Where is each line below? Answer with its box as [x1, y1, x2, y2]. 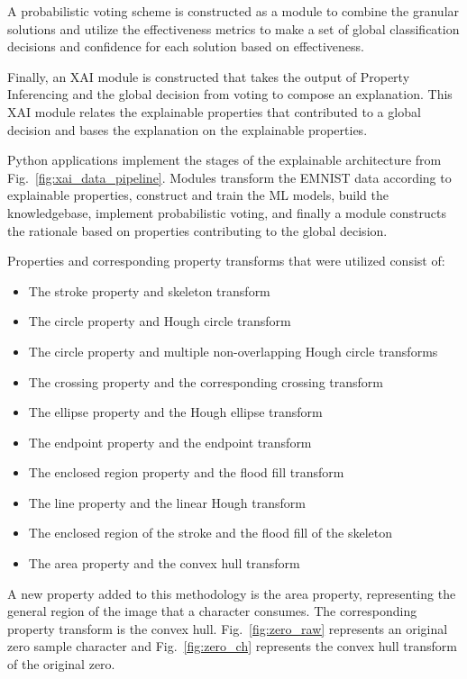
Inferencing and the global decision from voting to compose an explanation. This [7, 85, 453, 104]
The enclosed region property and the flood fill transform [28, 463, 344, 482]
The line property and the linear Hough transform [28, 493, 306, 512]
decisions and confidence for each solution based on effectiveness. [7, 37, 364, 56]
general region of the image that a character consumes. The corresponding [7, 602, 417, 620]
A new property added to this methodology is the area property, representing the [7, 584, 456, 602]
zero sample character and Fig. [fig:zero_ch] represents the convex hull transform [7, 637, 457, 656]
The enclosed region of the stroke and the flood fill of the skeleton [28, 523, 392, 542]
